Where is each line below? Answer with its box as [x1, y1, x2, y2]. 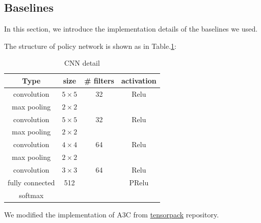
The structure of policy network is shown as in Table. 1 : [4, 40, 176, 51]
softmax [19, 189, 44, 200]
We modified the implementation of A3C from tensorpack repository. [4, 209, 219, 219]
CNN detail [64, 58, 100, 68]
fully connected [8, 177, 55, 187]
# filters [84, 75, 114, 86]
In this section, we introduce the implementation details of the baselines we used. [4, 23, 258, 34]
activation [121, 75, 156, 86]
